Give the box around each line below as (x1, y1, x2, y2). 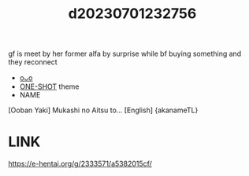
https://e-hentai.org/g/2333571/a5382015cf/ (8, 159, 152, 169)
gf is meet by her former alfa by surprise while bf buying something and (8, 49, 242, 59)
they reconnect (8, 57, 58, 67)
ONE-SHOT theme (19, 82, 80, 91)
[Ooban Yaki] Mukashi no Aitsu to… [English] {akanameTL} (8, 105, 199, 115)
